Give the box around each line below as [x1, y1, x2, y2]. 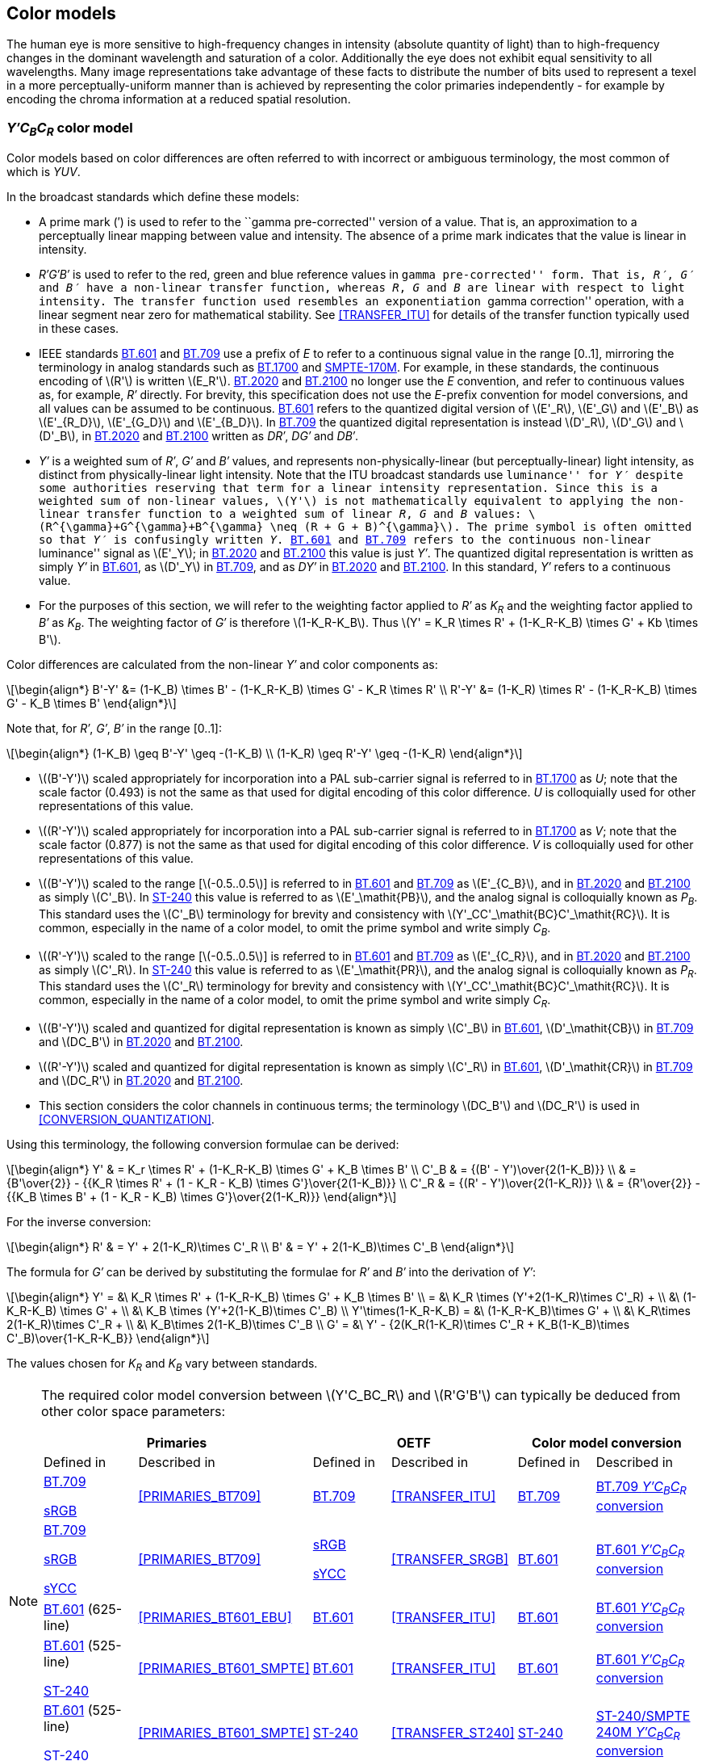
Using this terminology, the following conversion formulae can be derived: [6, 1137, 399, 1152]
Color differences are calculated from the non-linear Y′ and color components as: [6, 658, 438, 672]
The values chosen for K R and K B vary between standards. [6, 1356, 318, 1374]
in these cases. [39, 322, 119, 336]
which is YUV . [6, 165, 81, 179]
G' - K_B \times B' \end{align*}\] [6, 696, 177, 711]
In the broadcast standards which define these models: [6, 190, 299, 204]
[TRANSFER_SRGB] [391, 1551, 509, 1568]
